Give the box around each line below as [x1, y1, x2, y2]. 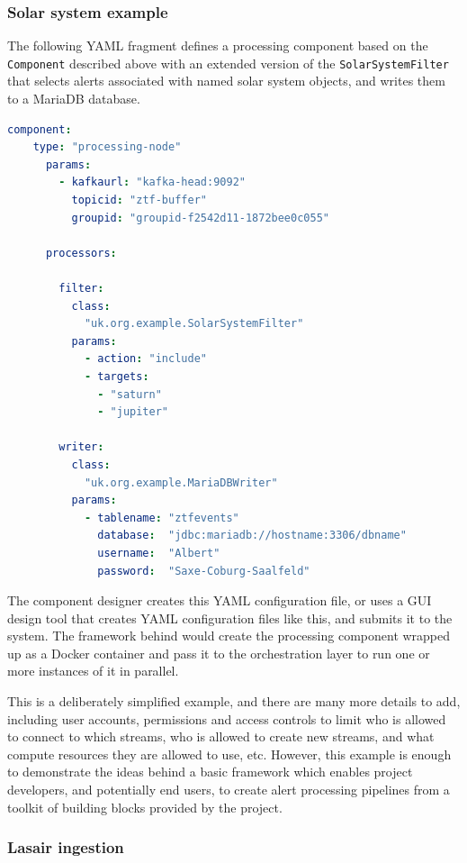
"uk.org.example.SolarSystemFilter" [84, 317, 304, 331]
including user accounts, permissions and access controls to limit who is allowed [7, 709, 446, 728]
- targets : [84, 369, 149, 383]
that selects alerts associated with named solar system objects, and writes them [7, 71, 445, 90]
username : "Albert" [97, 546, 220, 559]
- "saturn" [97, 387, 162, 401]
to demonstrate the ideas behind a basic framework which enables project [7, 762, 413, 781]
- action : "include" [84, 352, 207, 366]
